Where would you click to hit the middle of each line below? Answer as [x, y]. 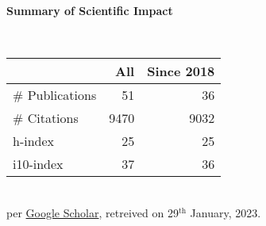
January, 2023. [226, 212]
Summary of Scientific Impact [90, 10]
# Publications [55, 95]
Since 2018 [181, 71]
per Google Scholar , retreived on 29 [93, 212]
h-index [34, 141]
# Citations [46, 118]
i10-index [38, 164]
